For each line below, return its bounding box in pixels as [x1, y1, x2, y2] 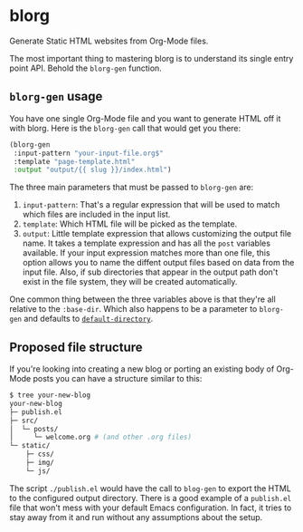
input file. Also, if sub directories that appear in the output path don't [22, 266, 279, 277]
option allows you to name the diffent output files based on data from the [22, 257, 295, 268]
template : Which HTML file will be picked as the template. [22, 218, 238, 229]
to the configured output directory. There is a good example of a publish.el [9, 492, 292, 503]
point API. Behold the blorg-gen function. [9, 63, 163, 73]
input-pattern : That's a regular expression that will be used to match [22, 199, 280, 210]
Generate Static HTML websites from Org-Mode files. [9, 35, 209, 46]
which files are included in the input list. [22, 209, 171, 220]
